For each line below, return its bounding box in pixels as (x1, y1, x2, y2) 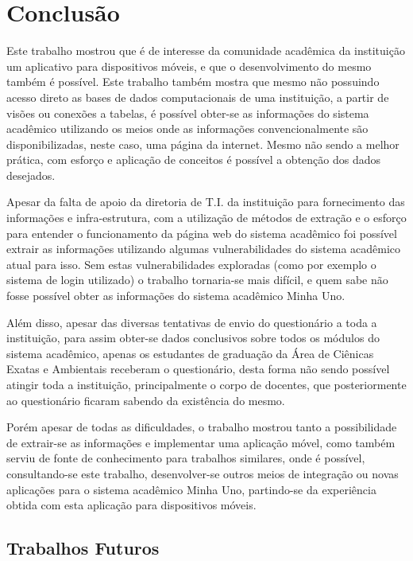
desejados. (6, 166, 56, 183)
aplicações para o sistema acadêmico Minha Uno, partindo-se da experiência (6, 481, 376, 497)
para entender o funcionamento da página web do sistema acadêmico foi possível (6, 224, 397, 241)
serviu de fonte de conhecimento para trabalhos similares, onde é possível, (6, 450, 365, 466)
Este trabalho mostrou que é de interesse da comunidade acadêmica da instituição (6, 42, 405, 59)
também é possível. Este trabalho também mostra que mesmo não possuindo (6, 73, 380, 90)
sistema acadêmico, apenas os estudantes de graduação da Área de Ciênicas (6, 345, 374, 361)
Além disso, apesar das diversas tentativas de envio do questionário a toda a (6, 314, 377, 330)
